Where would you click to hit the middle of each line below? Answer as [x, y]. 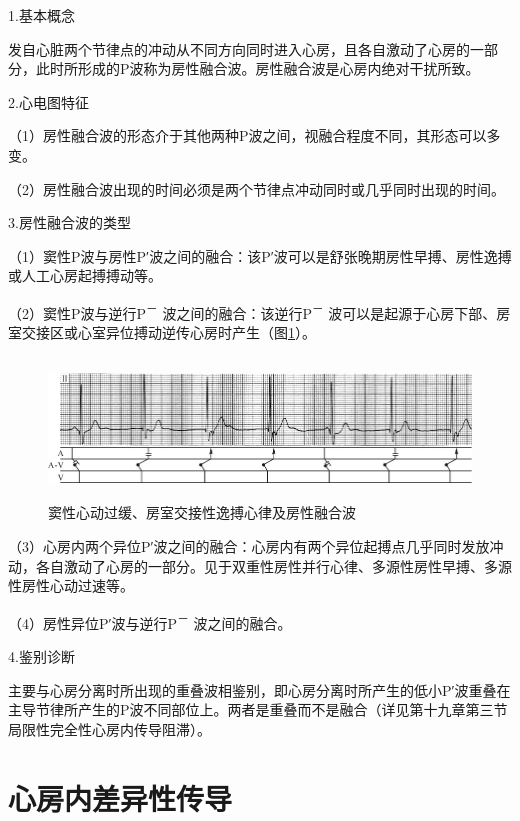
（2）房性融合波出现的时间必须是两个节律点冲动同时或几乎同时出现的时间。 [256, 188]
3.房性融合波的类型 [69, 222]
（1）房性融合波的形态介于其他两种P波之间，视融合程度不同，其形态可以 [247, 135]
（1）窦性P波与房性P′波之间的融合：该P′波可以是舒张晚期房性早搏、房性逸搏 [260, 255]
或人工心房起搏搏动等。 [85, 275]
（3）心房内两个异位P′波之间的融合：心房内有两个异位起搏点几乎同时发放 [249, 545]
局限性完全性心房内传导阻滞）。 [109, 728]
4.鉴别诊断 [41, 656]
